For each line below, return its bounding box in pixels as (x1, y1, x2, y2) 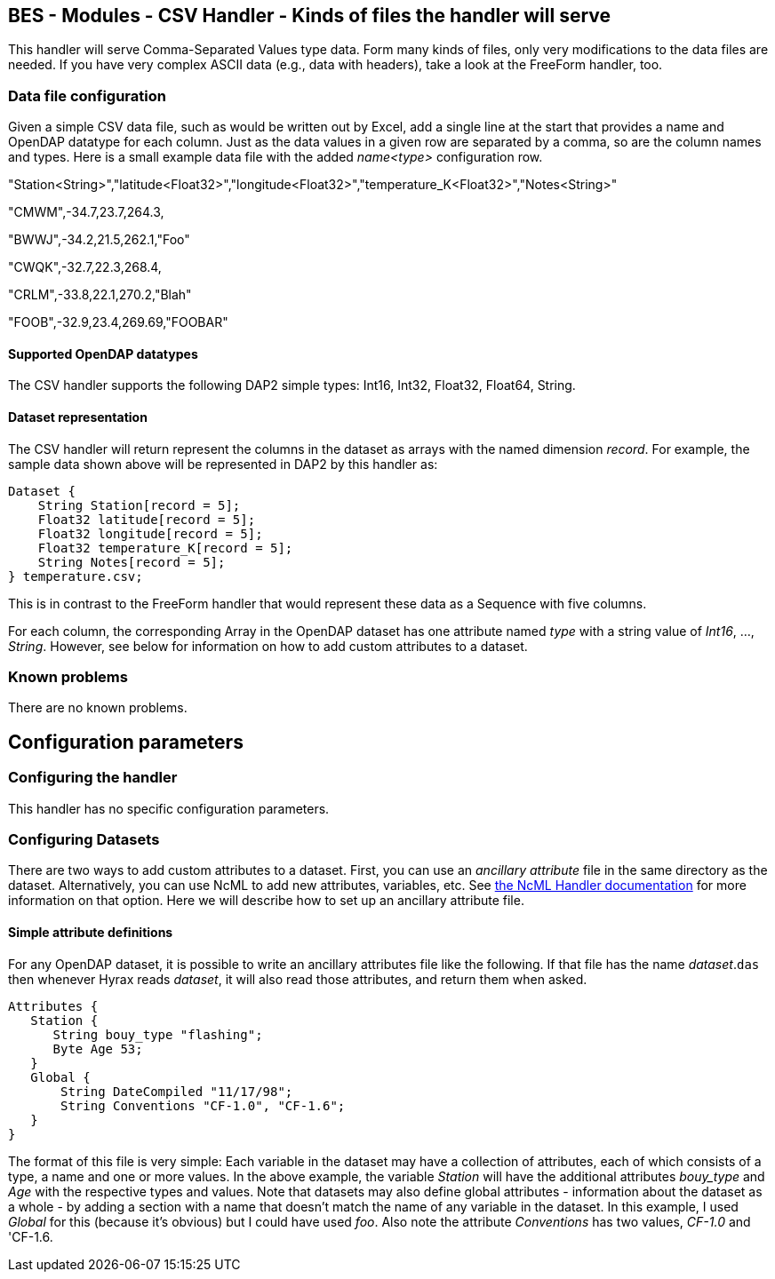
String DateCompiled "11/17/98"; (60, 1084, 293, 1099)
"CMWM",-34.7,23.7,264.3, (8, 204, 164, 220)
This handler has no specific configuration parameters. (8, 800, 330, 816)
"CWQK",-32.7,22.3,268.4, (8, 259, 162, 275)
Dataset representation (8, 409, 148, 425)
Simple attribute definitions (8, 924, 173, 940)
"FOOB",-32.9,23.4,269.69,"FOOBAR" (8, 314, 228, 330)
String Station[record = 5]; (37, 497, 241, 512)
